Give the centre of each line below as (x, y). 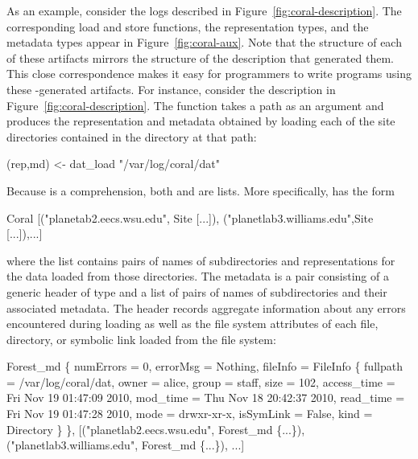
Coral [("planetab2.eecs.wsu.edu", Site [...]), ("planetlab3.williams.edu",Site (190, 217)
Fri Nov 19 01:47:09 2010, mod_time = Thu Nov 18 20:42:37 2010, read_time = (206, 398)
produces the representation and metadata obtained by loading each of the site (201, 121)
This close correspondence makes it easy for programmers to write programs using (209, 74)
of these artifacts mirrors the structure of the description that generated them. (200, 57)
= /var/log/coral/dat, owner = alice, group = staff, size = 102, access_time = (201, 381)
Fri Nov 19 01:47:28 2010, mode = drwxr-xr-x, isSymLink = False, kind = (190, 414)
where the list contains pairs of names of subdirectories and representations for (201, 260)
